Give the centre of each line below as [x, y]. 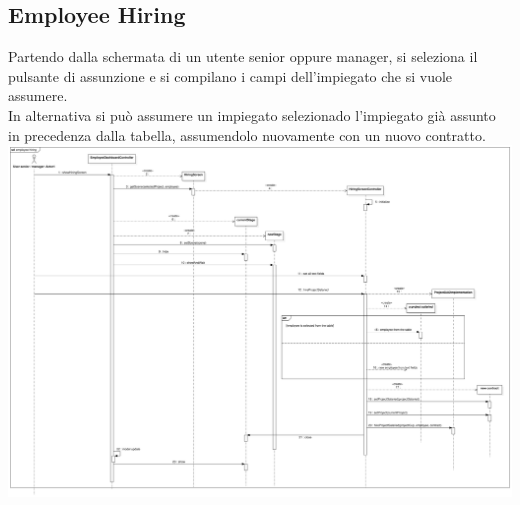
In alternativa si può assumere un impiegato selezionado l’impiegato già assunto [252, 114]
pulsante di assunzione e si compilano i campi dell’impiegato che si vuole [230, 75]
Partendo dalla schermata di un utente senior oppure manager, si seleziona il [243, 56]
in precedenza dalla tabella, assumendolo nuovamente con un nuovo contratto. [247, 134]
